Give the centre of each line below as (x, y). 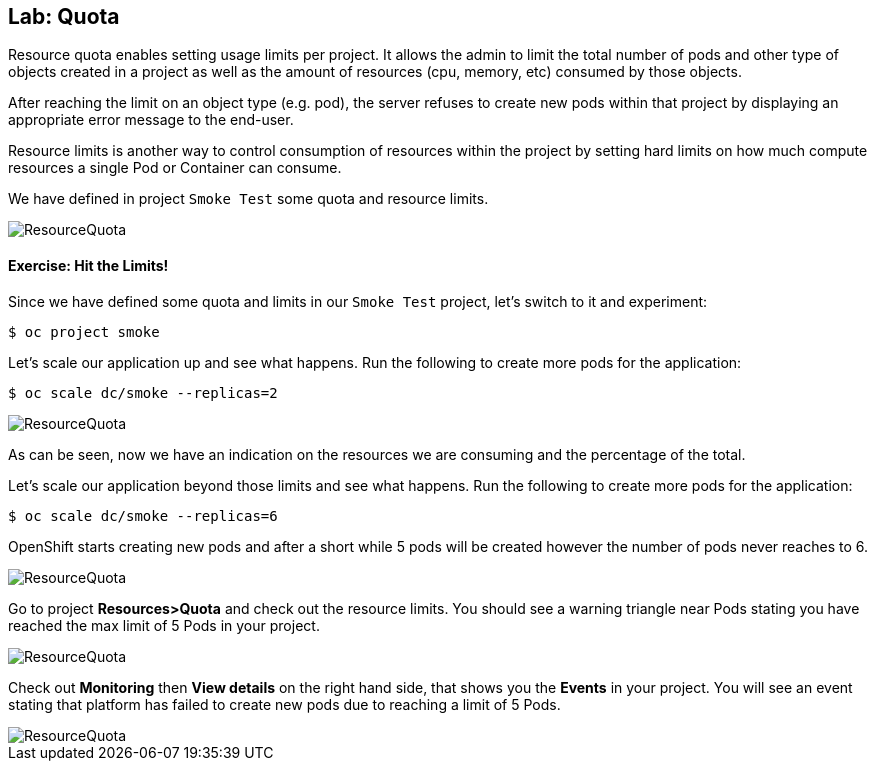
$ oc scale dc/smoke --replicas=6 (143, 515)
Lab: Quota (64, 16)
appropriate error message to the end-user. (151, 120)
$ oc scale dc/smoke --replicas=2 (143, 392)
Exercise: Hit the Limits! (88, 266)
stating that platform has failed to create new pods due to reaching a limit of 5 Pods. (284, 704)
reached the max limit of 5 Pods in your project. (164, 625)
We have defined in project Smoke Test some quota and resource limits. (248, 199)
